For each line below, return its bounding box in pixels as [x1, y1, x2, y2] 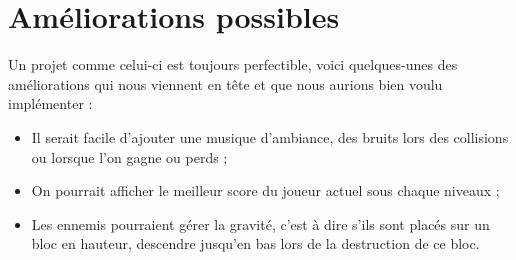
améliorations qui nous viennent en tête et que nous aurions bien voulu [8, 73, 443, 94]
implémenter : [8, 93, 93, 114]
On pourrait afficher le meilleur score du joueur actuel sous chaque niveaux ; [31, 180, 500, 201]
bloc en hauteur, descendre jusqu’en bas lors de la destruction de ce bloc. [31, 233, 480, 254]
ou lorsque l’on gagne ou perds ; [31, 146, 228, 167]
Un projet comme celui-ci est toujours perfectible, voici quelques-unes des [8, 54, 458, 75]
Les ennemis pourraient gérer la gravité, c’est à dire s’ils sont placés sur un [31, 213, 490, 234]
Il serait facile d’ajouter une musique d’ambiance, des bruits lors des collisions [31, 126, 509, 147]
